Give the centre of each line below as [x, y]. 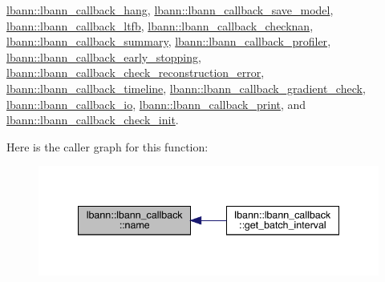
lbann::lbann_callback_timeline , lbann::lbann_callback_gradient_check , [186, 88]
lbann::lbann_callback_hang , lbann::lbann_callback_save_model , [170, 10]
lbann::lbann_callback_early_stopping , [104, 56]
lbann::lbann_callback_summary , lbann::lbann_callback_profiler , [169, 41]
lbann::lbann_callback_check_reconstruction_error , [136, 73]
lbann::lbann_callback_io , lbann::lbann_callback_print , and [156, 104]
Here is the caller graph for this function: [107, 146]
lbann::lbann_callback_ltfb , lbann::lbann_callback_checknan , [160, 25]
